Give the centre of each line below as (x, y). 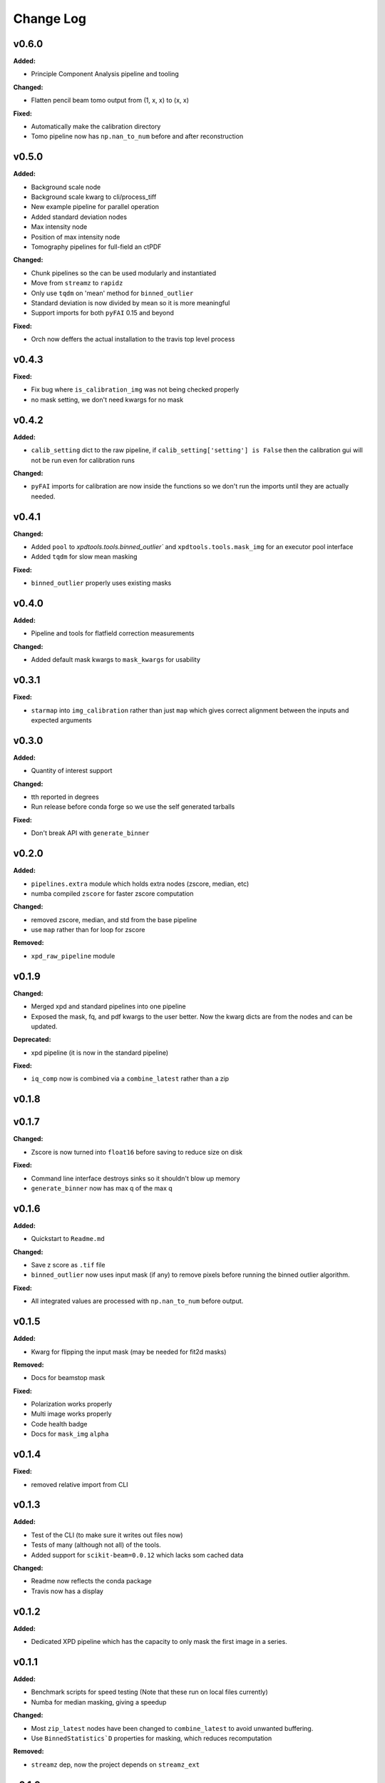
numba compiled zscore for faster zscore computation (112, 893)
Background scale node (66, 187)
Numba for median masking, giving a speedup (99, 1702)
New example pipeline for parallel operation (95, 207)
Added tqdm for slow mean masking (84, 557)
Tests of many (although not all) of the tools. (96, 1545)
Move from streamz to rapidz (77, 283)
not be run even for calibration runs (83, 460)
